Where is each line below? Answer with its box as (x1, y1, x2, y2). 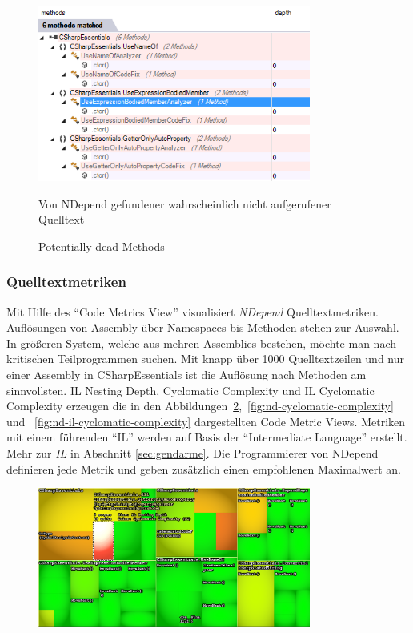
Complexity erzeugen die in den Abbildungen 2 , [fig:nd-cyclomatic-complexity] (6, 397, 394, 414)
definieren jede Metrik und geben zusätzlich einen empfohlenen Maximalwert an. (6, 460, 401, 477)
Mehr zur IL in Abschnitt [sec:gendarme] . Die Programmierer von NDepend (6, 444, 379, 461)
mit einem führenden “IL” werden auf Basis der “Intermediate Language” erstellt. (6, 429, 407, 446)
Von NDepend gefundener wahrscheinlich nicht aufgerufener (38, 195, 331, 212)
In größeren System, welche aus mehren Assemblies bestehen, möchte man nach (6, 334, 396, 351)
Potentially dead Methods (38, 237, 165, 254)
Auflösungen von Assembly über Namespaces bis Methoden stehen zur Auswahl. (6, 319, 399, 336)
